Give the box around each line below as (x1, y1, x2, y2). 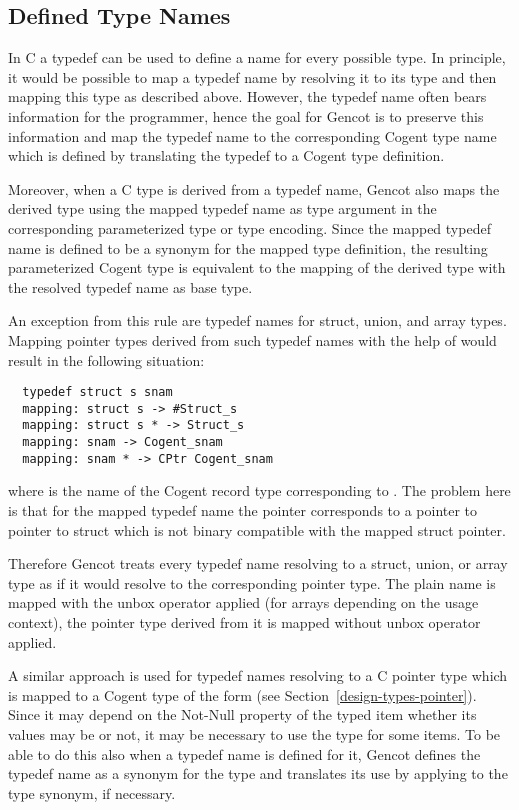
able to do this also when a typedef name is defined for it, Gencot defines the (8, 743, 481, 764)
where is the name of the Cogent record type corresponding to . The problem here (8, 480, 511, 501)
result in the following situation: (8, 349, 205, 370)
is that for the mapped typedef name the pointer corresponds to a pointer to (8, 499, 478, 520)
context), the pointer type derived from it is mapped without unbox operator (8, 611, 481, 632)
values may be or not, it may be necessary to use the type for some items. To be (8, 723, 501, 744)
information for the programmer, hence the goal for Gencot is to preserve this (8, 105, 484, 126)
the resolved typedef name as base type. (8, 276, 253, 297)
